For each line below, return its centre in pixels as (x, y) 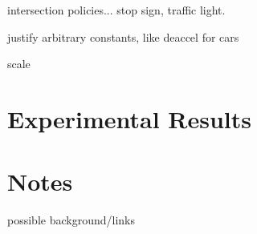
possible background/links (71, 220)
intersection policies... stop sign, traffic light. (116, 10)
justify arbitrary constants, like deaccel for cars (123, 36)
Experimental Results (129, 118)
